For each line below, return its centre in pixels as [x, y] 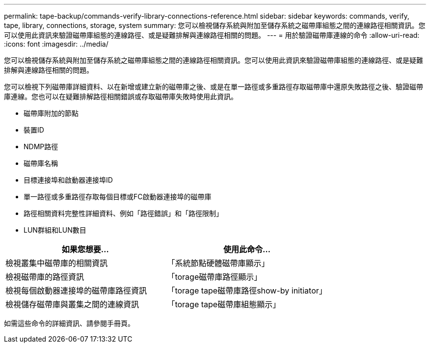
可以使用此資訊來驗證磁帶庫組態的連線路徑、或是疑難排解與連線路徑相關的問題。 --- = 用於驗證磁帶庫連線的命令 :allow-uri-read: [212, 35]
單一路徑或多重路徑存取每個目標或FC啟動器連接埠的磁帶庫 [118, 197]
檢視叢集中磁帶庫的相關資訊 [57, 263]
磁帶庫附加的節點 [51, 113]
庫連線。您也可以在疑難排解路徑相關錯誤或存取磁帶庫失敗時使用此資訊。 [121, 96]
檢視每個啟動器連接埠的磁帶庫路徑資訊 [76, 291]
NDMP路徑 [41, 147]
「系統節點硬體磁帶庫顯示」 [218, 263]
